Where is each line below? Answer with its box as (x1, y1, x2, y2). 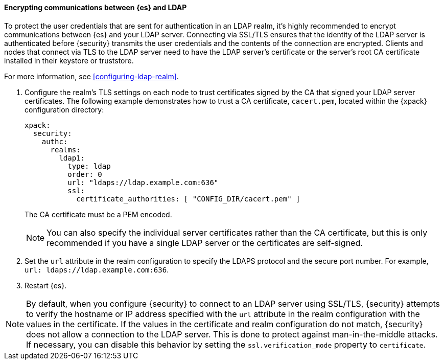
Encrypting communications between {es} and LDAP (4, 3, 187, 12)
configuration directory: (25, 105, 104, 114)
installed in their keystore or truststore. (4, 56, 134, 65)
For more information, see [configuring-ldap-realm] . (4, 72, 179, 81)
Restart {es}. (25, 281, 67, 290)
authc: (41, 137, 68, 146)
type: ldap (67, 162, 111, 170)
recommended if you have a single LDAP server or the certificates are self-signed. (46, 237, 363, 248)
